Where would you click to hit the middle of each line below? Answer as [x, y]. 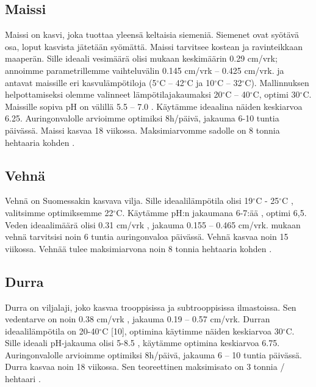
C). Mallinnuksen [277, 82]
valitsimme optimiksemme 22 [59, 212]
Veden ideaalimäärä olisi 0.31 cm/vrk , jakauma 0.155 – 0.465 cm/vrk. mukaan [153, 224]
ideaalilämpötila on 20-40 [52, 331]
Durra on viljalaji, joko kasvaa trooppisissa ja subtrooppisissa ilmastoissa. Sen [151, 307]
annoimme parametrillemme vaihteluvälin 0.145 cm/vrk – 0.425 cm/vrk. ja [145, 70]
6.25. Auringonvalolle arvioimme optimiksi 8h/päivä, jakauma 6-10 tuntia [142, 118]
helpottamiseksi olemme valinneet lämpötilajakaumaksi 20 [114, 94]
